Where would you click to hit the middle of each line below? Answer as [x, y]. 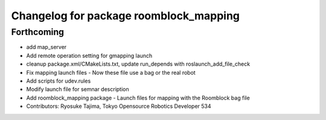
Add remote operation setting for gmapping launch [89, 55]
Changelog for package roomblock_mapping [126, 16]
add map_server [46, 47]
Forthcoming [38, 32]
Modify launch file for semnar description [78, 89]
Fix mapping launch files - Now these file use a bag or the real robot [111, 72]
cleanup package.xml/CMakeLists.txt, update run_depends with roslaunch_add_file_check [138, 64]
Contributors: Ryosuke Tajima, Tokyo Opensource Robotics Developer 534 [119, 106]
